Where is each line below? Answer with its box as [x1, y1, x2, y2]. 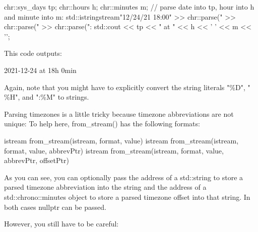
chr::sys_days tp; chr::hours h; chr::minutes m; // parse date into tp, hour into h [4, 2, 254, 12]
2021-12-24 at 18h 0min [4, 64, 77, 75]
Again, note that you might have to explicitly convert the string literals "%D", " [4, 82, 250, 92]
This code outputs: [4, 48, 62, 58]
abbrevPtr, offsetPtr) [4, 155, 69, 166]
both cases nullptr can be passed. [4, 201, 106, 212]
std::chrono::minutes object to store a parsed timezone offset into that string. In [4, 191, 250, 202]
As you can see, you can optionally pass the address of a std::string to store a [4, 172, 243, 182]
